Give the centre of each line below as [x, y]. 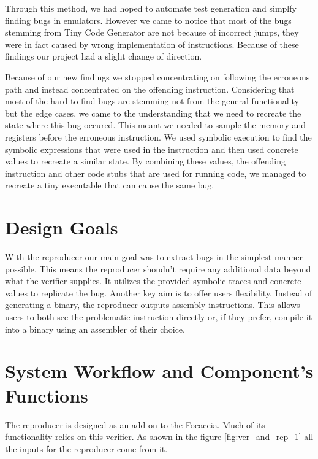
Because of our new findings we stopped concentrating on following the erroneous [157, 76]
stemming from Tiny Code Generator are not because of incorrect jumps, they [152, 32]
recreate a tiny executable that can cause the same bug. [110, 185]
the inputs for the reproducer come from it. [86, 448]
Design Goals [62, 227]
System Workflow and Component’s [159, 371]
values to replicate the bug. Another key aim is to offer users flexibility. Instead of [159, 292]
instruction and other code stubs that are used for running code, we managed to [156, 173]
